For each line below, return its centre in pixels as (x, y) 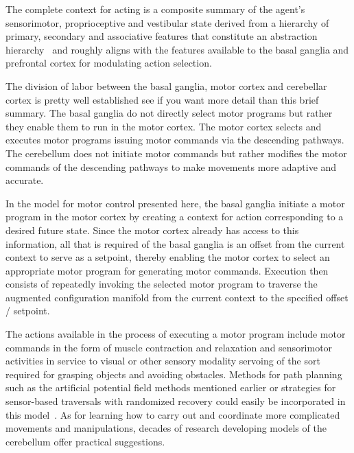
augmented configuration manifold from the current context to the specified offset (177, 297)
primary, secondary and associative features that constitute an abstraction (162, 36)
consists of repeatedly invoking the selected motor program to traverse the (162, 284)
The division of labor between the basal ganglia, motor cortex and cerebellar (166, 85)
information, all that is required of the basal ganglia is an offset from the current (175, 243)
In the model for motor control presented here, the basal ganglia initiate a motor (175, 203)
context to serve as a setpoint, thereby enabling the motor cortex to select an (168, 257)
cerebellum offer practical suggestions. (85, 441)
